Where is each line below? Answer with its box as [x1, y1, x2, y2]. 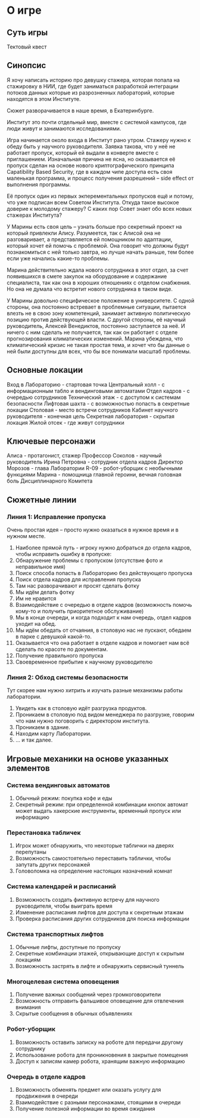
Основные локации [7, 365, 83, 375]
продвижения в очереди [15, 1092, 79, 1099]
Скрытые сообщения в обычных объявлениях [15, 1010, 133, 1017]
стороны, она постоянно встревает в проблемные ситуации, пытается [7, 303, 186, 311]
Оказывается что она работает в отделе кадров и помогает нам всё [15, 640, 190, 647]
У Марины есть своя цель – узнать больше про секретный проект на [7, 223, 182, 230]
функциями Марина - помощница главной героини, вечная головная [7, 471, 182, 478]
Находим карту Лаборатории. [15, 730, 92, 738]
